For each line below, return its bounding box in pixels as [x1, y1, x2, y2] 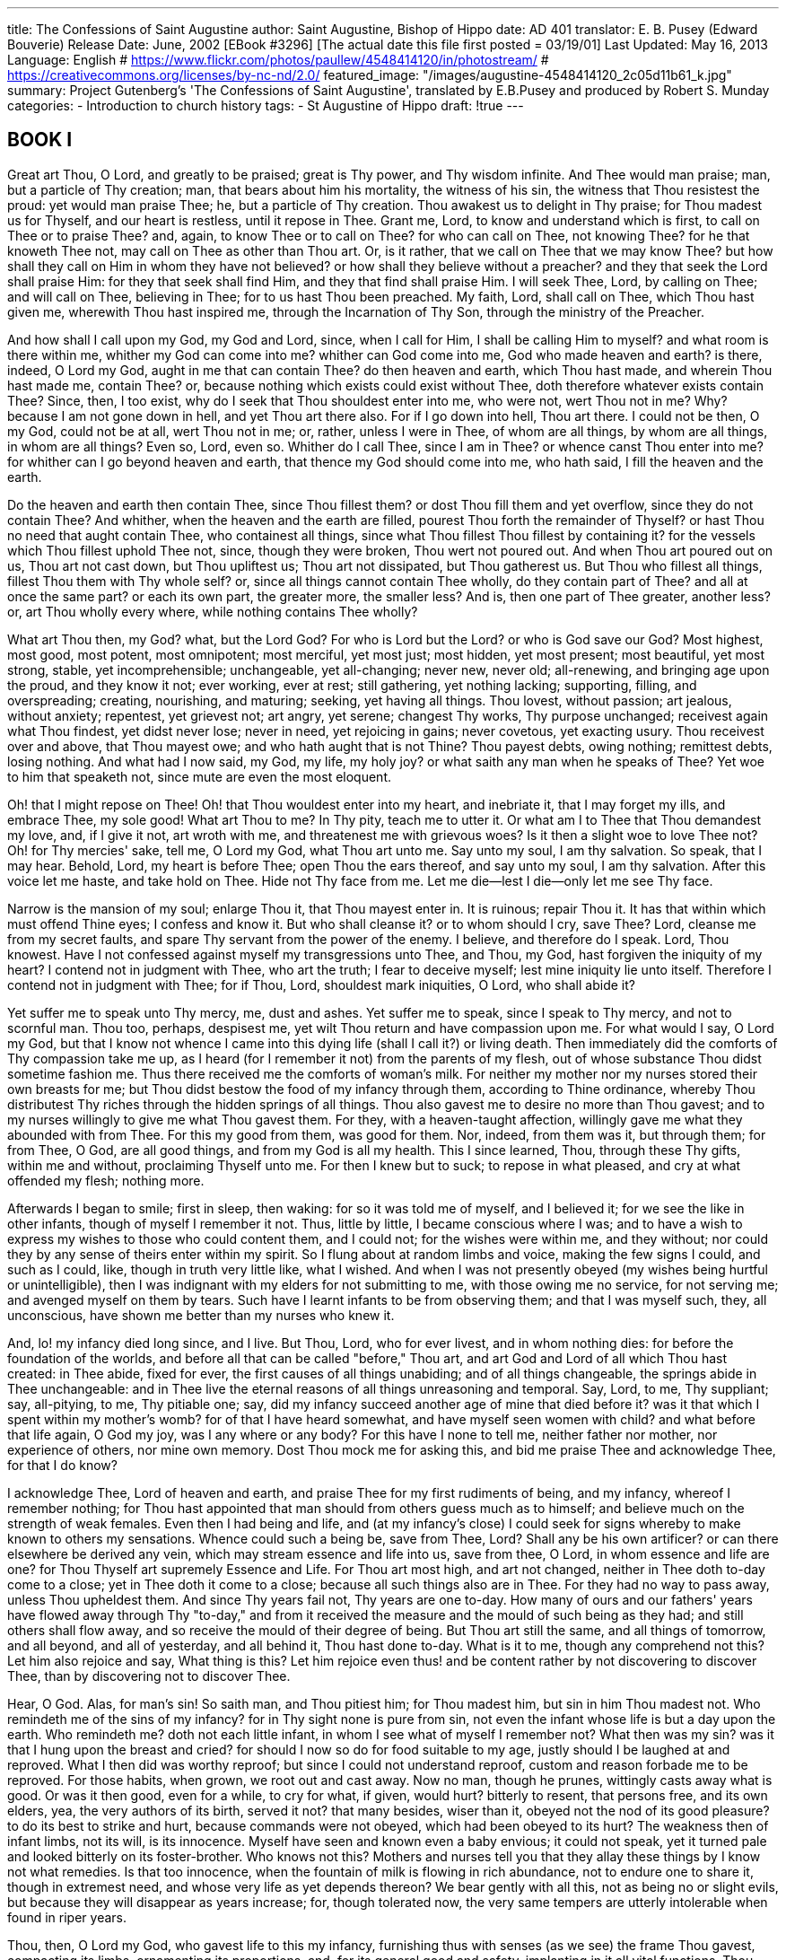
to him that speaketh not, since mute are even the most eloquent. [7, 768, 392, 784]
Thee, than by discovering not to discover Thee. [7, 1667, 291, 1684]
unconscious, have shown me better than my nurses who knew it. [7, 1307, 395, 1323]
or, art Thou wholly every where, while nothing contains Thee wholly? [7, 603, 418, 619]
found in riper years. [7, 1909, 127, 1925]
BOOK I [7, 128, 73, 152]
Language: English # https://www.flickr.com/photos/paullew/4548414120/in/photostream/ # [7, 52, 549, 67]
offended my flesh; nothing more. [7, 1172, 205, 1188]
